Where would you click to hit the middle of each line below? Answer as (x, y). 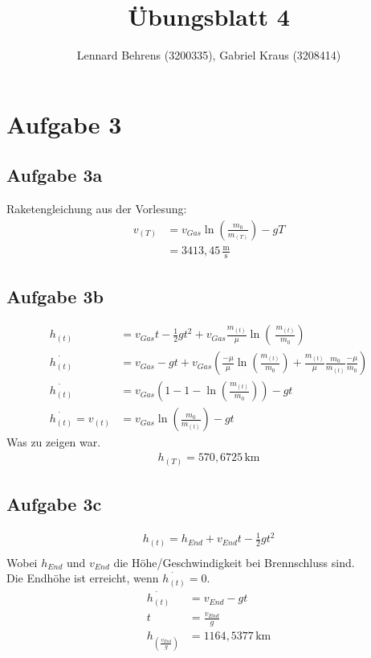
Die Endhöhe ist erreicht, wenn (83, 578)
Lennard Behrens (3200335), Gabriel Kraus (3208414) (209, 55)
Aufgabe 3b (55, 296)
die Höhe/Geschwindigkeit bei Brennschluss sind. (234, 562)
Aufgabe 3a (55, 175)
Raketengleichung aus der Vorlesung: (97, 209)
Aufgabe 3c (54, 503)
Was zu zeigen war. (54, 442)
